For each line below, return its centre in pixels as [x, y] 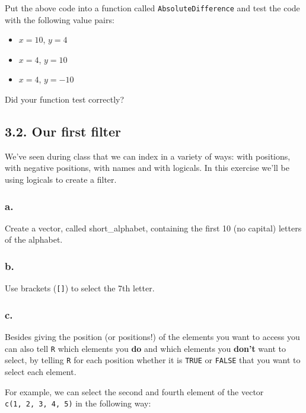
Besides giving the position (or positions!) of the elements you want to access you [152, 337]
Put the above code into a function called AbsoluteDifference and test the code [152, 8]
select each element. [41, 372]
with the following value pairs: [60, 19]
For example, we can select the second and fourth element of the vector [134, 391]
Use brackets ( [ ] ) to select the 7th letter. [80, 288]
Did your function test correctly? [65, 99]
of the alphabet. [34, 239]
